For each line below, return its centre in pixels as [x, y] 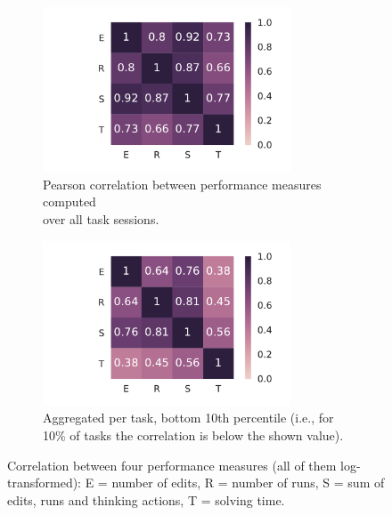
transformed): [45, 483]
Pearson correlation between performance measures [182, 184]
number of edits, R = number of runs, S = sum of [248, 483]
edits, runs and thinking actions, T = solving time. [146, 499]
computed [69, 201]
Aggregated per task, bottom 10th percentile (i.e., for [188, 418]
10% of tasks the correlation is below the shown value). [193, 435]
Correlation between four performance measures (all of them [172, 465]
